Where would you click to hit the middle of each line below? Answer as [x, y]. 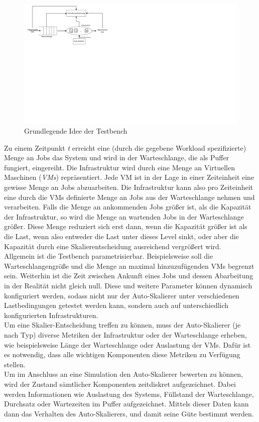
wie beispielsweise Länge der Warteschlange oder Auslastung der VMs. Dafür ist [127, 344]
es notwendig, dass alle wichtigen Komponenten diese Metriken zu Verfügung [122, 354]
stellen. [15, 364]
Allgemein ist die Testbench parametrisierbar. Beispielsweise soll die [109, 256]
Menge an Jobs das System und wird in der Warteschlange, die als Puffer [117, 157]
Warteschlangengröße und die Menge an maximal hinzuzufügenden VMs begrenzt [129, 266]
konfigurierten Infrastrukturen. [51, 315]
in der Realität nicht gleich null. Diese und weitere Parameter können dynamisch [128, 285]
